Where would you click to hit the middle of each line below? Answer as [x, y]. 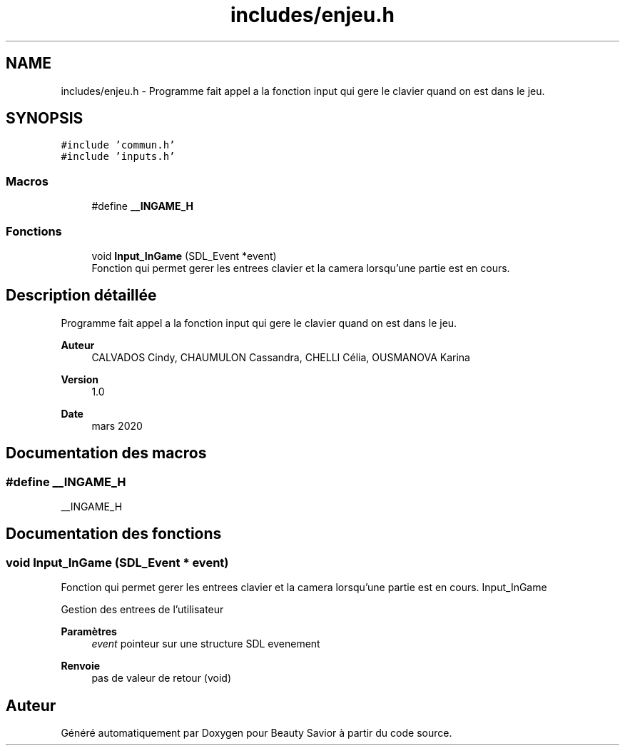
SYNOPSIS [45, 119]
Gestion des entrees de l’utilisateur [142, 610]
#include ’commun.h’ [118, 145]
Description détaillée [81, 296]
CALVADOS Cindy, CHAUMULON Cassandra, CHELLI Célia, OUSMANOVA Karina [281, 357]
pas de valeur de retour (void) [162, 678]
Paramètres [89, 632]
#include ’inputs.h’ [118, 157]
